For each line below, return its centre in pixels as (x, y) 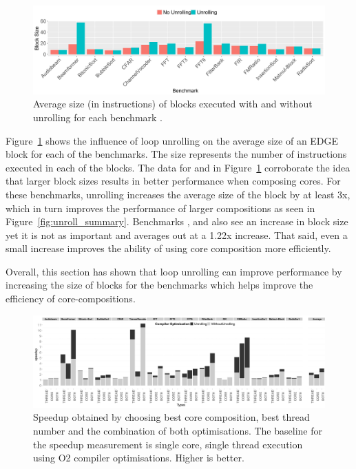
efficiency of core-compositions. (71, 299)
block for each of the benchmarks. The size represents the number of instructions (176, 154)
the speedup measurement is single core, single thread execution (168, 444)
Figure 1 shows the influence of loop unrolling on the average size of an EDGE (172, 140)
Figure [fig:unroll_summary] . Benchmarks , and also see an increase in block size (177, 221)
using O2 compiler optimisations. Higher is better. (139, 458)
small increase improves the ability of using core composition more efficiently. (168, 248)
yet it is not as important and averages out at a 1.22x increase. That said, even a (177, 234)
